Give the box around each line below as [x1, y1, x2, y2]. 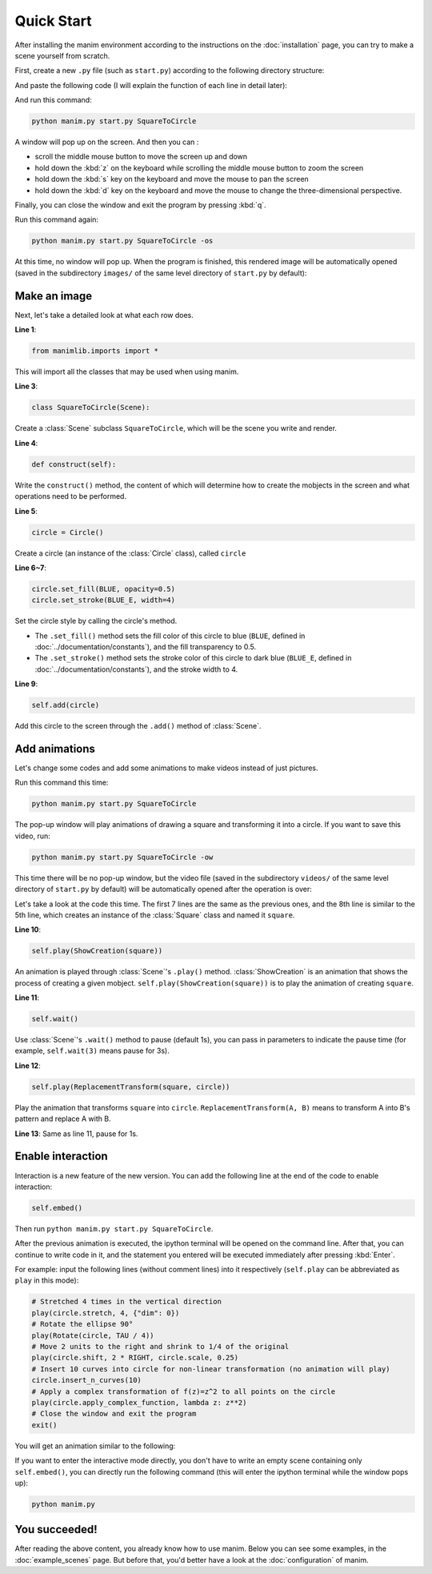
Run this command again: [14, 215, 99, 224]
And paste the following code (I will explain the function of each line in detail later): [14, 80, 288, 90]
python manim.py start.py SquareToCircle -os [31, 236, 214, 246]
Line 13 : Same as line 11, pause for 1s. [14, 1129, 138, 1138]
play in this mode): [14, 1275, 79, 1285]
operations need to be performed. [14, 492, 127, 501]
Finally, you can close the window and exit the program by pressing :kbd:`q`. [14, 200, 267, 210]
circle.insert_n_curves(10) [31, 1375, 142, 1385]
